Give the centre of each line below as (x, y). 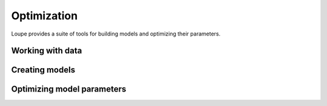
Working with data (47, 51)
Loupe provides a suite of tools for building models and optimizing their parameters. (116, 34)
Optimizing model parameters (69, 89)
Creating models (43, 70)
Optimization (45, 16)
